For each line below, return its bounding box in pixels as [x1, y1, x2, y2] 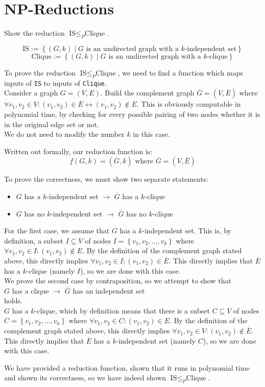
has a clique [12, 285, 49, 296]
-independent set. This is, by [142, 225, 232, 236]
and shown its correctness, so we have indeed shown [4, 372, 166, 383]
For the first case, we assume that [4, 225, 110, 236]
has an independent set [73, 285, 145, 296]
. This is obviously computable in [136, 99, 241, 109]
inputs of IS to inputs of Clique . [4, 77, 107, 88]
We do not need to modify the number [4, 129, 125, 139]
